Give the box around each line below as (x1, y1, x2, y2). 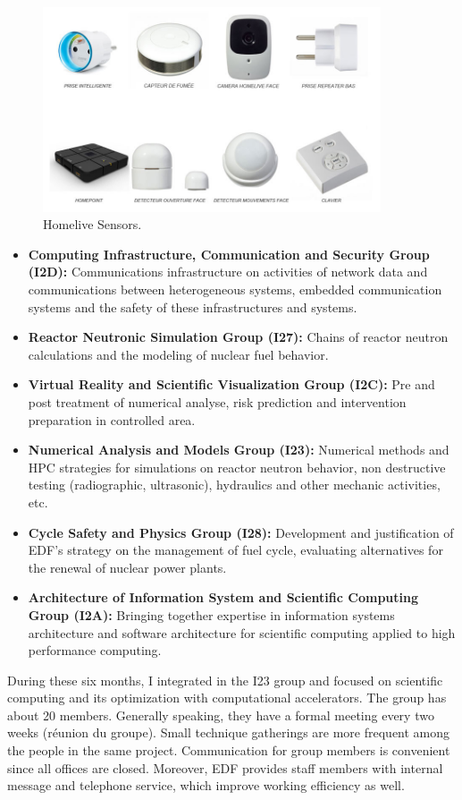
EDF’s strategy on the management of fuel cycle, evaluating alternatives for (28, 540, 443, 559)
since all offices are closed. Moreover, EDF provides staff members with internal (7, 758, 443, 777)
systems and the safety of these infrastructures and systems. (28, 297, 357, 316)
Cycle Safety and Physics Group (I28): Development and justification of (28, 523, 454, 541)
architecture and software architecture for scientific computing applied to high (28, 623, 456, 642)
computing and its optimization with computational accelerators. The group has (7, 688, 447, 707)
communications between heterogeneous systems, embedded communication (28, 280, 442, 299)
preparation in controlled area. (28, 410, 196, 429)
